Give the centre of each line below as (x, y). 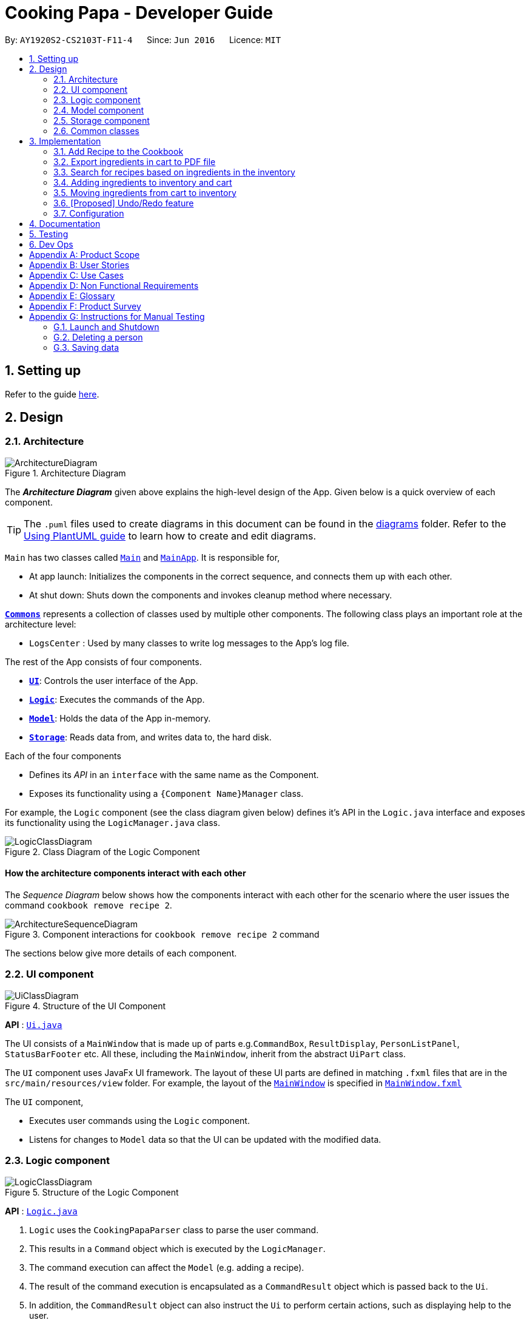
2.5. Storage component (102, 120)
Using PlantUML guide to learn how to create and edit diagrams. (170, 536)
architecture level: (41, 624)
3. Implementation (65, 141)
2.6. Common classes (96, 130)
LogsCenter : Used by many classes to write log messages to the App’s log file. (189, 643)
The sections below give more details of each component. (121, 953)
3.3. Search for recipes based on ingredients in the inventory (174, 172)
